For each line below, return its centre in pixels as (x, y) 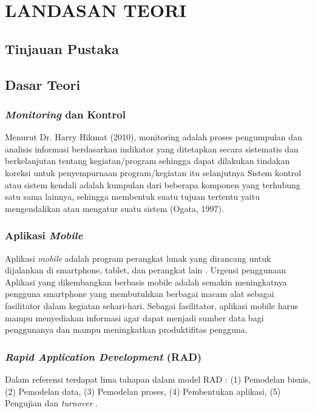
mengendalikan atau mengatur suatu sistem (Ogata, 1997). (114, 208)
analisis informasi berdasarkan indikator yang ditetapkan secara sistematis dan (152, 148)
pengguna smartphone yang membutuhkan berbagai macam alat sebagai (140, 294)
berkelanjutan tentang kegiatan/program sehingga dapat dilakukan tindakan (147, 161)
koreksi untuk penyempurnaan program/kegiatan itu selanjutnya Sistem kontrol (153, 172)
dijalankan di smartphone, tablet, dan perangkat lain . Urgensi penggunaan (146, 270)
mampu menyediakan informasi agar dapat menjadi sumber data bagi (134, 317)
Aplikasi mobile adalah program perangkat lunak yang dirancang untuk (138, 258)
